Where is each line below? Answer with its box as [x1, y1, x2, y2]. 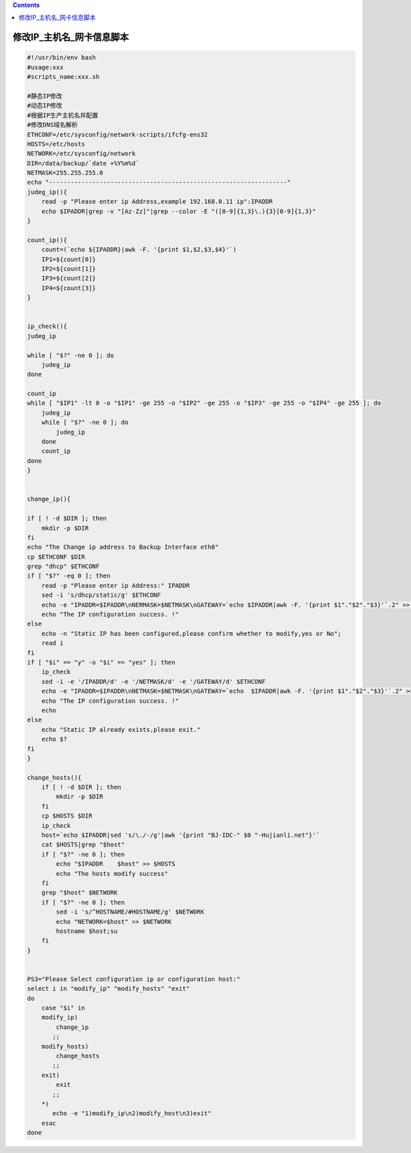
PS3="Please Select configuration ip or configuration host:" [27, 975, 240, 983]
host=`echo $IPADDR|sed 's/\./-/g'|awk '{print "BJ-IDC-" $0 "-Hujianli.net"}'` [41, 831, 320, 840]
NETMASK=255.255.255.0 [27, 169, 103, 177]
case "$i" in [41, 1004, 86, 1012]
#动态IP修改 [27, 102, 62, 110]
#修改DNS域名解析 [27, 121, 78, 129]
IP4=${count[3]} [41, 284, 96, 292]
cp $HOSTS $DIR [41, 812, 92, 820]
